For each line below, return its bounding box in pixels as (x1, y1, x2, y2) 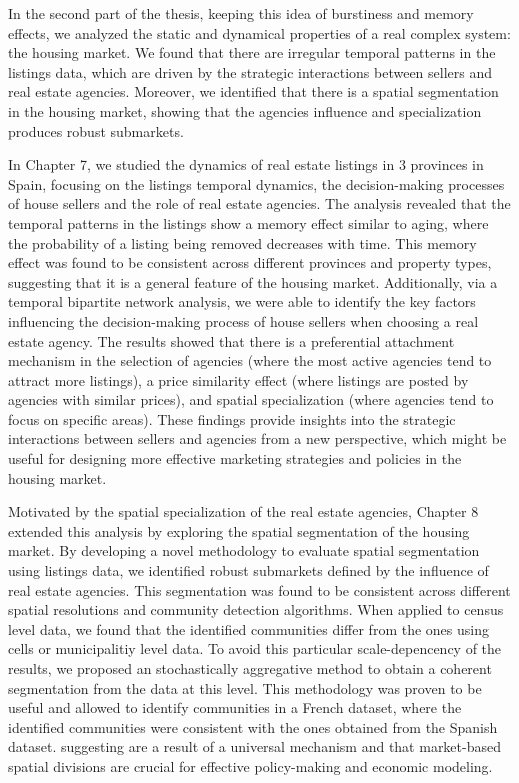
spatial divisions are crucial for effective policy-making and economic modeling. (8, 755, 493, 776)
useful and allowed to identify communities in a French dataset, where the (8, 697, 462, 718)
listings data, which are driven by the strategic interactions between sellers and (8, 61, 493, 82)
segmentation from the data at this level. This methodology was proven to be (8, 677, 482, 698)
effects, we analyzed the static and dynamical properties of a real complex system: (8, 22, 511, 43)
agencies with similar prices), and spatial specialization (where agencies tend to (8, 389, 494, 410)
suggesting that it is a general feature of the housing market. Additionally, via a (8, 271, 498, 292)
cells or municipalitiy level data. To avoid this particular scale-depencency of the (8, 638, 502, 659)
